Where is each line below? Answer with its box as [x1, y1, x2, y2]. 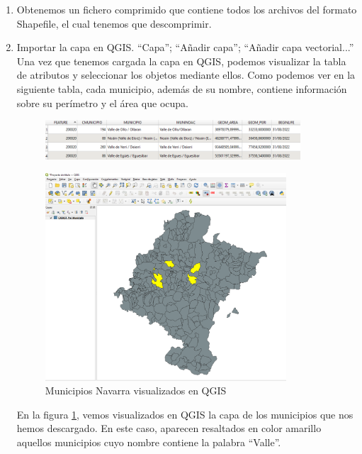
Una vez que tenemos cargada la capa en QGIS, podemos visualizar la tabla [16, 53, 346, 68]
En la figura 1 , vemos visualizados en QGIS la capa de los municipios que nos [16, 406, 353, 421]
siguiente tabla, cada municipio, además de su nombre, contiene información [16, 81, 347, 96]
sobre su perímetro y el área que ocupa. [16, 95, 188, 110]
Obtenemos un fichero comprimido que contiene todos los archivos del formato [16, 2, 357, 16]
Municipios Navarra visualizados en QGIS [45, 383, 227, 398]
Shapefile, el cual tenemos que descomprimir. [16, 16, 212, 31]
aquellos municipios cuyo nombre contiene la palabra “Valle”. [16, 434, 281, 449]
